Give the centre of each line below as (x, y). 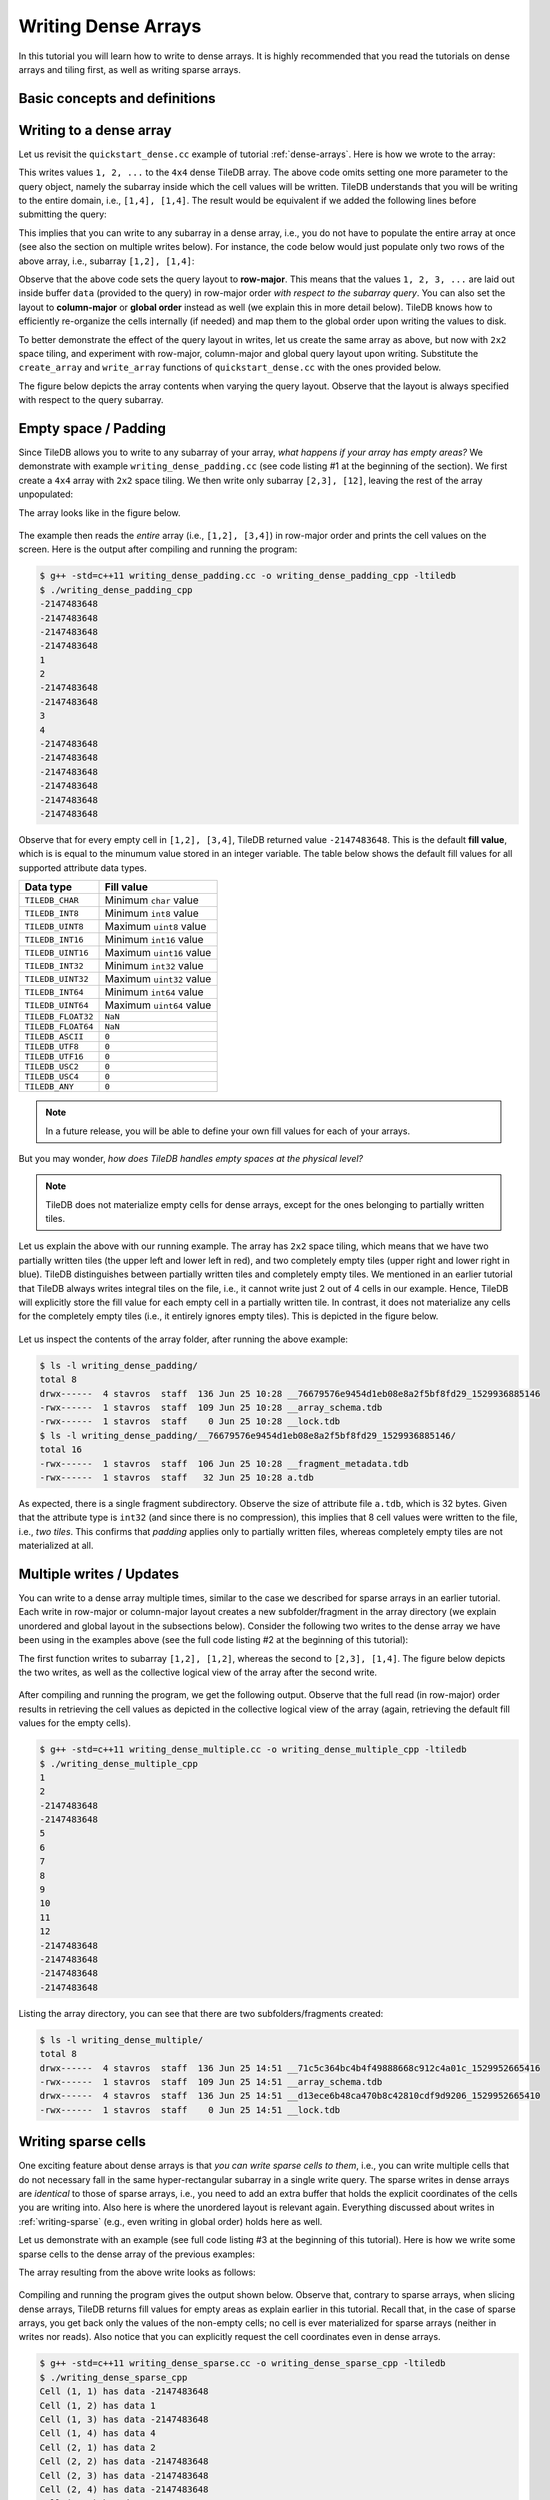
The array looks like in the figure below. (99, 512)
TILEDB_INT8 (51, 913)
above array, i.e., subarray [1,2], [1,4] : (106, 261)
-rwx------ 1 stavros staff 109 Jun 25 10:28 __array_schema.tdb (211, 1407)
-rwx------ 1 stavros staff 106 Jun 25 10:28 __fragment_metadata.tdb (224, 1463)
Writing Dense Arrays (110, 26)
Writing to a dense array (95, 130)
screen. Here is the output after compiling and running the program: (158, 549)
